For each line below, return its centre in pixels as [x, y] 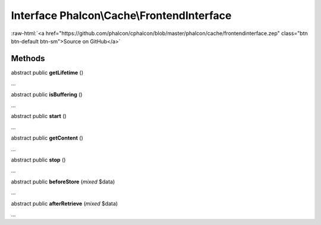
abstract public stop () [38, 160]
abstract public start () [39, 116]
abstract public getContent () [47, 138]
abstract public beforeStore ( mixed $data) [63, 182]
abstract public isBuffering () [47, 94]
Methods [28, 58]
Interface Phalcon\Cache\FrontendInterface [121, 15]
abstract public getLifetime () [47, 72]
